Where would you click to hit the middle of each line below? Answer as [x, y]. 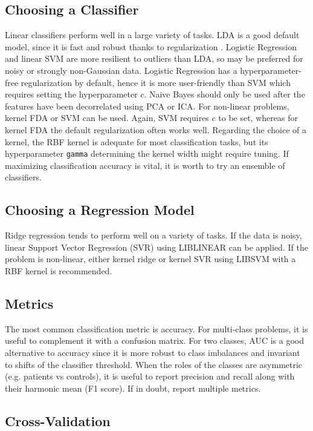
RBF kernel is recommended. [59, 270]
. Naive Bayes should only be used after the [224, 94]
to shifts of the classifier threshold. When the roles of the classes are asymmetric [154, 364]
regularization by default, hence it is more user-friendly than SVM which [156, 82]
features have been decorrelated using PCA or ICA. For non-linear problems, [147, 106]
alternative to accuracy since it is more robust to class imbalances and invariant [153, 352]
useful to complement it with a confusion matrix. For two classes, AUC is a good [154, 341]
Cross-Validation [58, 420]
